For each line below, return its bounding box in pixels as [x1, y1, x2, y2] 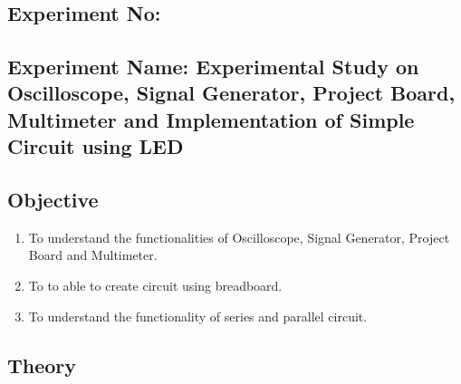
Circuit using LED [7, 132, 184, 160]
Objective [7, 185, 99, 213]
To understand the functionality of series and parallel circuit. [28, 306, 368, 325]
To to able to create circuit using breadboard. [28, 275, 283, 294]
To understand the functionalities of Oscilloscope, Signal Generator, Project [28, 227, 450, 246]
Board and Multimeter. [28, 245, 158, 264]
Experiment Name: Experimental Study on [7, 52, 419, 80]
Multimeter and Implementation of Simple [7, 105, 415, 133]
